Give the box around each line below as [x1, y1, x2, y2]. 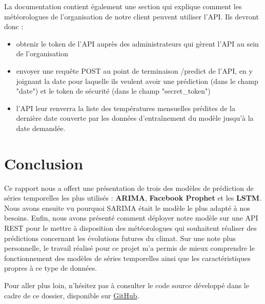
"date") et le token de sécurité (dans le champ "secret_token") [16, 85, 211, 96]
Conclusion [4, 153, 84, 173]
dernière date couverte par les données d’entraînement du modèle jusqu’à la [16, 113, 254, 123]
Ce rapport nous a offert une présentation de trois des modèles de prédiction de [4, 182, 254, 193]
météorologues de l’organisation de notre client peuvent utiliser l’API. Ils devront [4, 11, 259, 21]
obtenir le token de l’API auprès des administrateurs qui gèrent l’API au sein [16, 38, 259, 49]
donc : [4, 21, 24, 32]
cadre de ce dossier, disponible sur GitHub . [4, 290, 139, 300]
